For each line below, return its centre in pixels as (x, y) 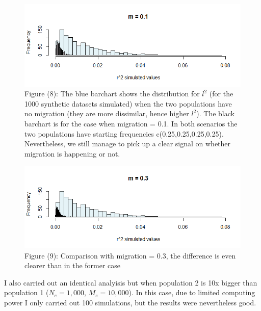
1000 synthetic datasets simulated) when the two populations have (128, 103)
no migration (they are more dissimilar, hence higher (107, 113)
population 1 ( (27, 292)
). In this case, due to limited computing (192, 292)
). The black (215, 113)
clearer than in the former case (73, 265)
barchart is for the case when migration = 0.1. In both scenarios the (131, 123)
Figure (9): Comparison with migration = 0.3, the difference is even (130, 255)
